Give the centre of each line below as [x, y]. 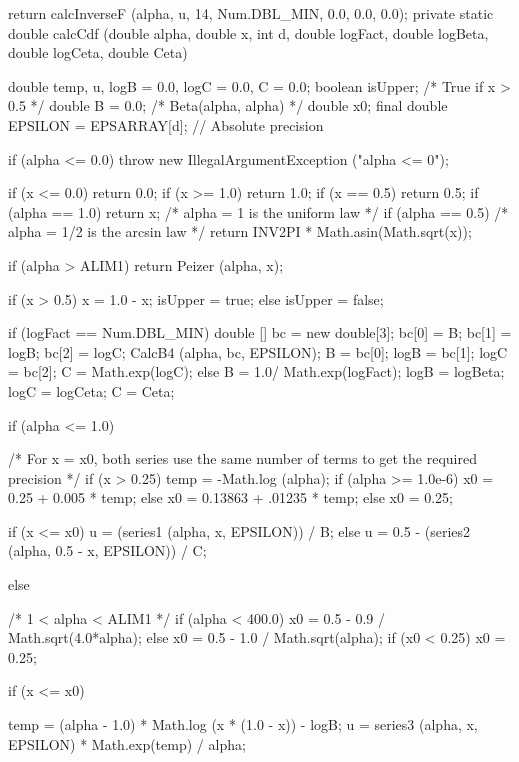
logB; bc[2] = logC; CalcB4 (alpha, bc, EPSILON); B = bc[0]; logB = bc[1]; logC [258, 351]
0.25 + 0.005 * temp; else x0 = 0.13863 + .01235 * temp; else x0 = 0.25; [230, 497]
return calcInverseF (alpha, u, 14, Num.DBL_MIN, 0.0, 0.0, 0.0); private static [251, 13]
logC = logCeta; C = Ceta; [91, 390]
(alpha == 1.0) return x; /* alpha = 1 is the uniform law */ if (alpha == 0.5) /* [258, 211]
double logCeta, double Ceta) [98, 52]
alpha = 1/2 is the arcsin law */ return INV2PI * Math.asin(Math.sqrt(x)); [240, 231]
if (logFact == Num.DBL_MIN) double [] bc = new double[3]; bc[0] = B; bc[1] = [260, 332]
